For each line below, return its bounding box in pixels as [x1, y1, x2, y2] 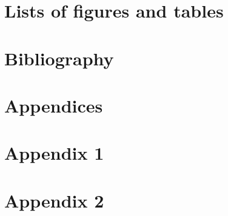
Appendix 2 [4, 188, 104, 212]
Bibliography [4, 45, 114, 70]
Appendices [4, 93, 103, 117]
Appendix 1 [4, 140, 104, 165]
